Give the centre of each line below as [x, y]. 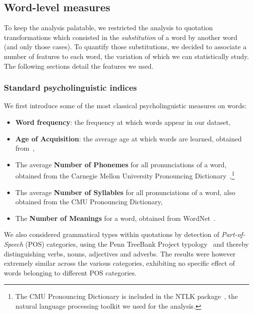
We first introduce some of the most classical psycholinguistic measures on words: [125, 106]
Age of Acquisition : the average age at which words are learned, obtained [128, 138]
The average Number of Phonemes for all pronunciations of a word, [121, 164]
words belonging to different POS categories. [70, 272]
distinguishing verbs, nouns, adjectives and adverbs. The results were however [120, 253]
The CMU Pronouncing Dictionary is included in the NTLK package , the [126, 296]
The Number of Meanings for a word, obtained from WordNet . [115, 218]
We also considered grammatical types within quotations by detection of [112, 234]
